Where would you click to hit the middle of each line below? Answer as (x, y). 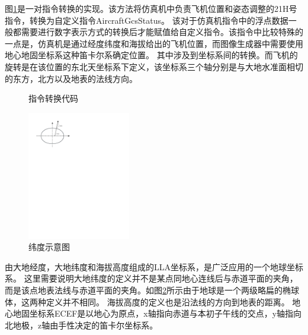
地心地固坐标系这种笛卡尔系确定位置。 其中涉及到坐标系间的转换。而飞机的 (151, 55)
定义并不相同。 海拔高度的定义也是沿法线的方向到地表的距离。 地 (173, 301)
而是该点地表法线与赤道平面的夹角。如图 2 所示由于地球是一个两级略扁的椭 (148, 290)
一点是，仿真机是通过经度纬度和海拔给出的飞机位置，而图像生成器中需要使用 (154, 43)
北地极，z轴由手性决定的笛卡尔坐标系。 (81, 325)
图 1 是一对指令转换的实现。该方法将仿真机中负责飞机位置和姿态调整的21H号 (151, 8)
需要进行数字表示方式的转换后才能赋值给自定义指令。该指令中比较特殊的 (162, 32)
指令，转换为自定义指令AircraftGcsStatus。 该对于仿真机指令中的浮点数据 (147, 20)
